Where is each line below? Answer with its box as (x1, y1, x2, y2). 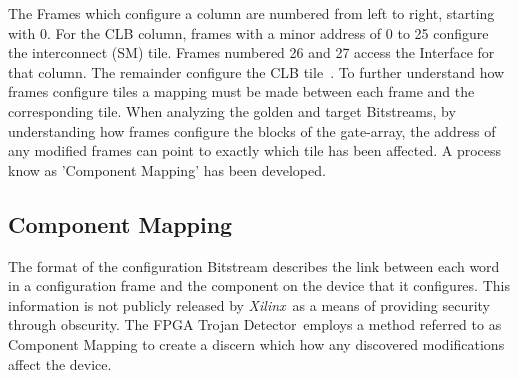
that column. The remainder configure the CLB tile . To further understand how (8, 61, 505, 82)
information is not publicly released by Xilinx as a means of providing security (8, 294, 491, 315)
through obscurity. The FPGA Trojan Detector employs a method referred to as (8, 314, 502, 335)
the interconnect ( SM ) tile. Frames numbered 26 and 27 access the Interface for (8, 42, 495, 63)
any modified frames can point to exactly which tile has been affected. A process (8, 140, 502, 161)
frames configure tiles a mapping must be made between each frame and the (8, 81, 475, 102)
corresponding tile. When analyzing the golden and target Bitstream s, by (8, 100, 456, 121)
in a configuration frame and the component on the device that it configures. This (8, 275, 510, 296)
